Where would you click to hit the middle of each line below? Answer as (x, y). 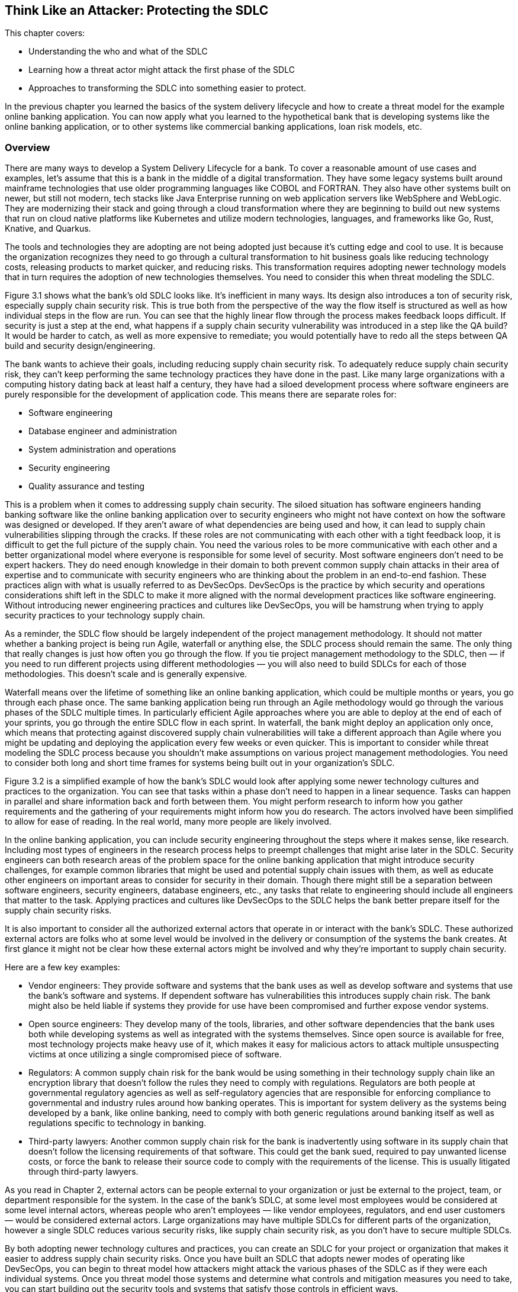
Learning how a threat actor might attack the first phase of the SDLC (162, 70)
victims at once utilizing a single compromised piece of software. (155, 1054)
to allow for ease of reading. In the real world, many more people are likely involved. (168, 822)
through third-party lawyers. (83, 1172)
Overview (28, 147)
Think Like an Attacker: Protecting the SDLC (137, 10)
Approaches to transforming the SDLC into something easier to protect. (167, 88)
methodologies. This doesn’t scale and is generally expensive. (126, 674)
